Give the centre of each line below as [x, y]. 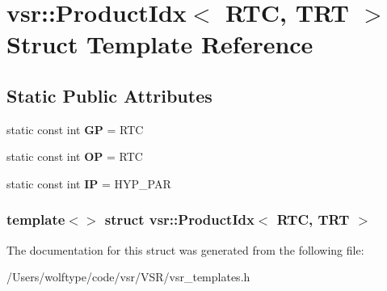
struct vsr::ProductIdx [179, 219]
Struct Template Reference [160, 44]
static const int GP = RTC [75, 129]
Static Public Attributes [109, 95]
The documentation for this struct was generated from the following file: [185, 249]
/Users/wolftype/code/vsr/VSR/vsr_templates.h [128, 277]
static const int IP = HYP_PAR [89, 183]
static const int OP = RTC [75, 156]
